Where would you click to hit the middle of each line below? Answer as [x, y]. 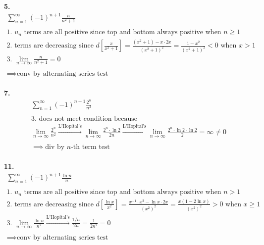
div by [55, 147]
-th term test [90, 147]
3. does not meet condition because [84, 119]
